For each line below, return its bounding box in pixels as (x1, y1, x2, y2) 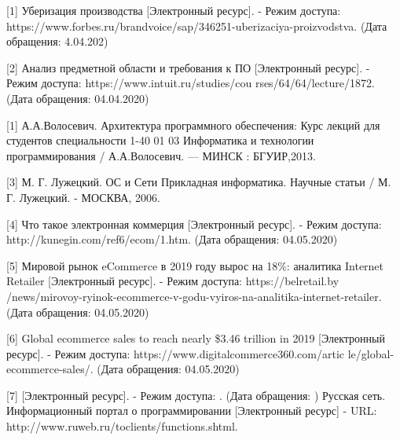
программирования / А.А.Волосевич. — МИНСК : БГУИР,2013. (6, 147, 316, 163)
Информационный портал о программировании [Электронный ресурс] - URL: (6, 402, 377, 419)
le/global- (347, 345, 394, 361)
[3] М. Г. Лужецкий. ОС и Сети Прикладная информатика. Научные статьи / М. (6, 174, 391, 190)
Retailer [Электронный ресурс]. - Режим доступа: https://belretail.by (6, 273, 339, 289)
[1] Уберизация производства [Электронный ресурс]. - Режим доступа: (6, 2, 341, 18)
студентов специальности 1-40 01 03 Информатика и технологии (6, 132, 314, 148)
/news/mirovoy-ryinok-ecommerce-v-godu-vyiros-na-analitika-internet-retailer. (6, 288, 382, 304)
